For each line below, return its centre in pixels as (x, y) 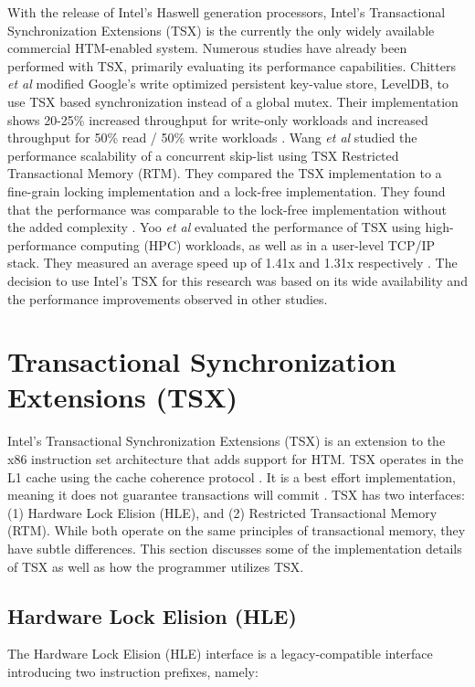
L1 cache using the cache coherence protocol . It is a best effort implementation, (232, 476)
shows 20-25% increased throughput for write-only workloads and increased (218, 119)
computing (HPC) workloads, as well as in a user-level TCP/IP (258, 244)
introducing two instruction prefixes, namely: (133, 671)
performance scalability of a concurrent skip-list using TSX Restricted (203, 155)
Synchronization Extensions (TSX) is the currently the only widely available (221, 30)
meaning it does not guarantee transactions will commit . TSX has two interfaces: (236, 495)
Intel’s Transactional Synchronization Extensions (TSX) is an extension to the (227, 441)
